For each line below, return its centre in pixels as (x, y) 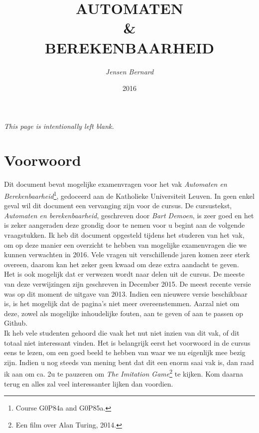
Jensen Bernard (129, 71)
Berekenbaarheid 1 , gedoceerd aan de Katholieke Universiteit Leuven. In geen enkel (129, 195)
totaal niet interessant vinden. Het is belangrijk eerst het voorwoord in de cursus (127, 342)
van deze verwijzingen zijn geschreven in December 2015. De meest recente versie (128, 284)
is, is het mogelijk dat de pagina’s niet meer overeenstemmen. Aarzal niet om (122, 303)
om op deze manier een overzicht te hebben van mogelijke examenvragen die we (125, 244)
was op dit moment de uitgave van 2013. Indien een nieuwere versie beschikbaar (126, 293)
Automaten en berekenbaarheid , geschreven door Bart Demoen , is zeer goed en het (129, 215)
